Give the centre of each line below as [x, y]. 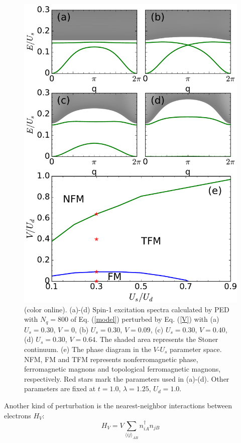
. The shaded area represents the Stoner [157, 339]
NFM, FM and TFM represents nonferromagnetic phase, [111, 359]
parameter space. [196, 349]
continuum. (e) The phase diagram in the [88, 349]
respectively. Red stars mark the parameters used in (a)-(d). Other [127, 378]
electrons [18, 415]
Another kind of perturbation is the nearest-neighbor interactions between [118, 405]
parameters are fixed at [60, 388]
